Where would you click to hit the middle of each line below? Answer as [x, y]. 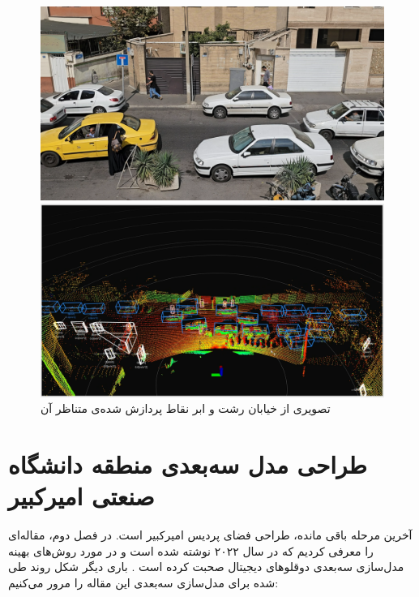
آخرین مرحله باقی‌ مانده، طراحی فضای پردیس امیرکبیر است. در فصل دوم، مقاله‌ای [210, 535]
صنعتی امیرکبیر [81, 496]
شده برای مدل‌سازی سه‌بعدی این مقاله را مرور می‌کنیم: [143, 582]
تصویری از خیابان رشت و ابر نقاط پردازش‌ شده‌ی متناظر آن [186, 408]
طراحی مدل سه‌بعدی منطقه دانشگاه [188, 464]
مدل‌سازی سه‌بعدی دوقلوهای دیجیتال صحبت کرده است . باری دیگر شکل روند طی [206, 567]
